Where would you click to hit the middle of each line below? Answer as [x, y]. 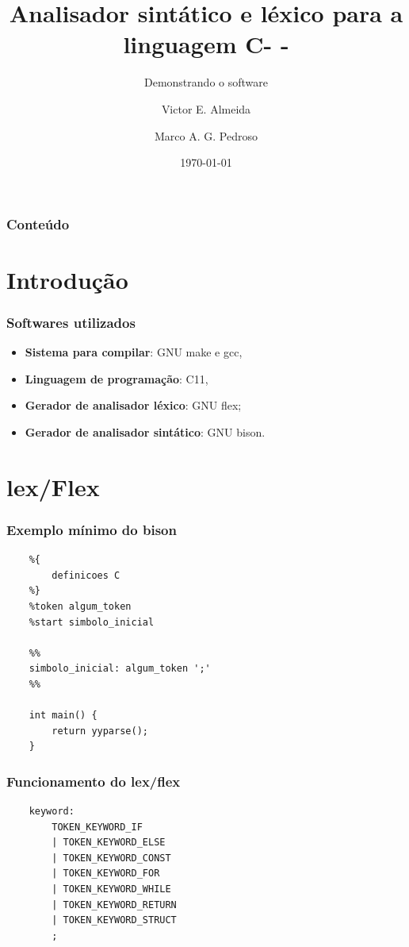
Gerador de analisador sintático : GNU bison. [145, 431]
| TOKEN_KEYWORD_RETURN [114, 905]
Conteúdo [38, 223]
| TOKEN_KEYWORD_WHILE [111, 889]
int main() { [63, 716]
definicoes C [86, 575]
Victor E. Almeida [206, 108]
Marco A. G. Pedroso [206, 135]
